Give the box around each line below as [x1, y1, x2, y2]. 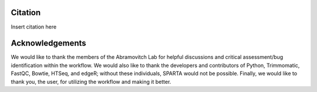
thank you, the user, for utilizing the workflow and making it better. [11, 78, 171, 85]
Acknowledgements [11, 38, 86, 48]
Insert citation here [11, 23, 57, 30]
